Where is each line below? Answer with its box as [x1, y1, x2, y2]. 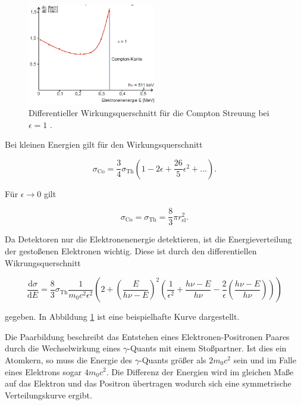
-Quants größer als [139, 353, 206, 366]
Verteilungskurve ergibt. [5, 388, 92, 401]
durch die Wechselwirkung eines [5, 342, 121, 354]
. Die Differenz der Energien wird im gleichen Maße [106, 365, 294, 378]
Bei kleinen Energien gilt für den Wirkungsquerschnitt [5, 138, 203, 151]
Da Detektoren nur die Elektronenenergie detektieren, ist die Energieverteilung [5, 233, 292, 245]
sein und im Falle [233, 353, 296, 366]
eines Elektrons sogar [5, 365, 82, 378]
